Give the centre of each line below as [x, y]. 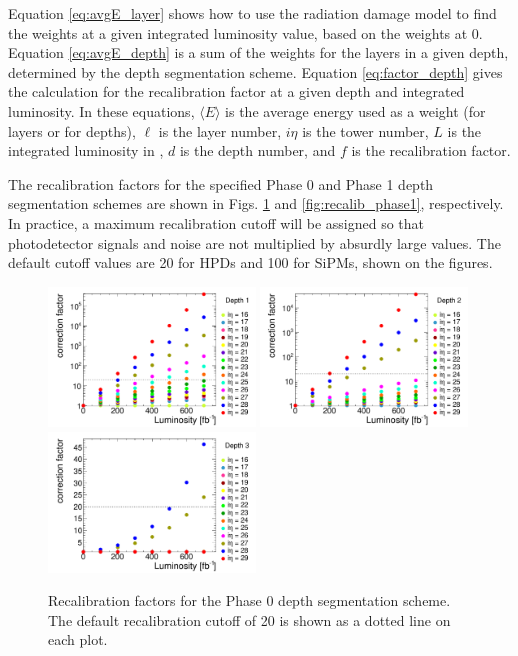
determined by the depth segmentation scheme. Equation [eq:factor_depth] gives [255, 71]
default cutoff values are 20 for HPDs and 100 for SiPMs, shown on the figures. [250, 262]
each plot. [78, 639]
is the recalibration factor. [431, 150]
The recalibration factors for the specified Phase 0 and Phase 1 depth [221, 183]
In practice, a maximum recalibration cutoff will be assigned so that [216, 222]
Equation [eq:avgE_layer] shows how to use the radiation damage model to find [252, 13]
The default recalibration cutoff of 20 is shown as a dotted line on [249, 619]
